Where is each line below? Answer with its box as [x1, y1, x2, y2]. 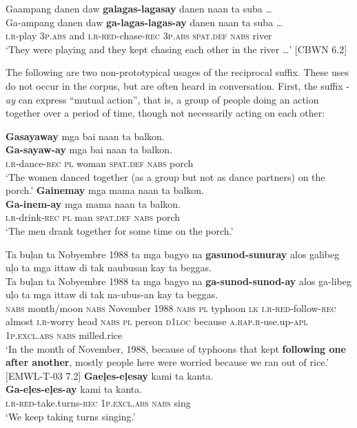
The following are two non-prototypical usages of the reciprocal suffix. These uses [6, 65, 349, 79]
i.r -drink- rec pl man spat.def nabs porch [6, 210, 181, 224]
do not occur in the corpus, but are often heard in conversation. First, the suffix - [6, 78, 349, 93]
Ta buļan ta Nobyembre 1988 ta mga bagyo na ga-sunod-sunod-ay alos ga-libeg [6, 273, 351, 288]
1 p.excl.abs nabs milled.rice [6, 328, 123, 342]
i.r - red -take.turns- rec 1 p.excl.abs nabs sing [6, 396, 191, 410]
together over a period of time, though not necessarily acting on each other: [6, 106, 325, 120]
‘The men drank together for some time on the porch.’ [6, 223, 234, 237]
